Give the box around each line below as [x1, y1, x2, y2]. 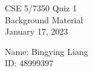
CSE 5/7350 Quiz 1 [5, 2, 77, 14]
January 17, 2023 [5, 25, 68, 38]
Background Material [5, 13, 83, 26]
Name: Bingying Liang [5, 45, 88, 57]
